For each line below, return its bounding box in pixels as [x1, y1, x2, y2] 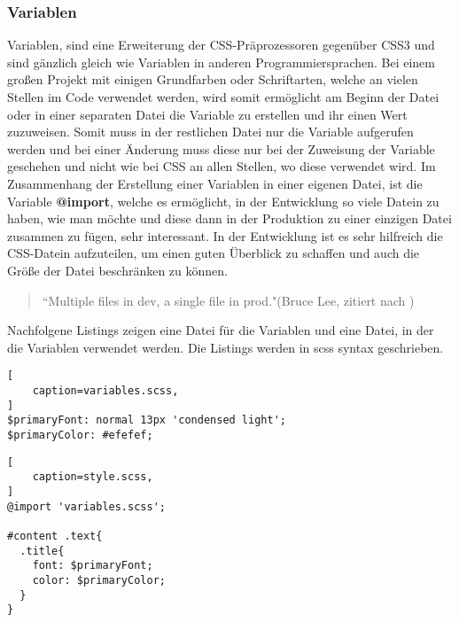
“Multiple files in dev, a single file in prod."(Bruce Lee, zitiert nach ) [42, 291, 415, 309]
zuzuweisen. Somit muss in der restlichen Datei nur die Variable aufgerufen [7, 122, 414, 141]
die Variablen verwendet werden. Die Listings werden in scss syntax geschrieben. [7, 338, 444, 356]
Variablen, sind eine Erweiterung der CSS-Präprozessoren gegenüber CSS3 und [7, 35, 435, 54]
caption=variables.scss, [32, 384, 179, 397]
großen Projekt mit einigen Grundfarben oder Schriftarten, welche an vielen [7, 70, 418, 89]
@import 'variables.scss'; [7, 500, 166, 513]
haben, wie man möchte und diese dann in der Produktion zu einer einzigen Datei [7, 209, 452, 228]
